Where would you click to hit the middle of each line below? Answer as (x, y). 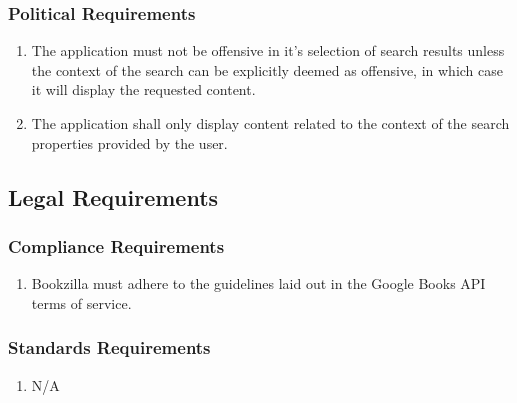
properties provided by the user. (129, 142)
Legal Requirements (113, 196)
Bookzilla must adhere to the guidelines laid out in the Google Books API (258, 283)
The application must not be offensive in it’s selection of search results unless (268, 50)
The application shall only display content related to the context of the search (270, 123)
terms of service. (81, 302)
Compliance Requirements (116, 245)
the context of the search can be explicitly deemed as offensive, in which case (267, 69)
